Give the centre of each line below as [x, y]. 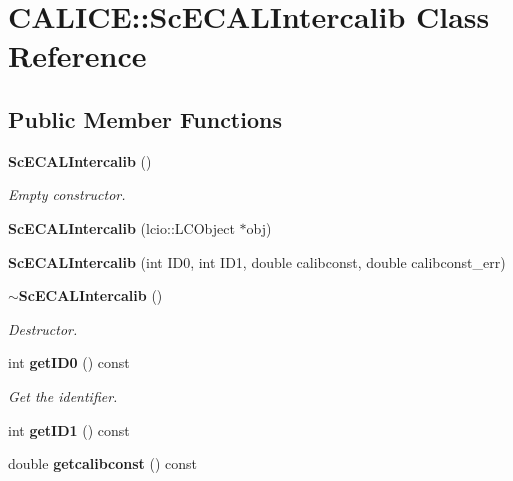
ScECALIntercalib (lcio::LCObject [121, 227]
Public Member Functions [145, 118]
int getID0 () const [69, 362]
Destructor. [43, 328]
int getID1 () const [69, 429]
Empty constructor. [67, 194]
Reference [77, 55]
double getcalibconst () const [103, 463]
